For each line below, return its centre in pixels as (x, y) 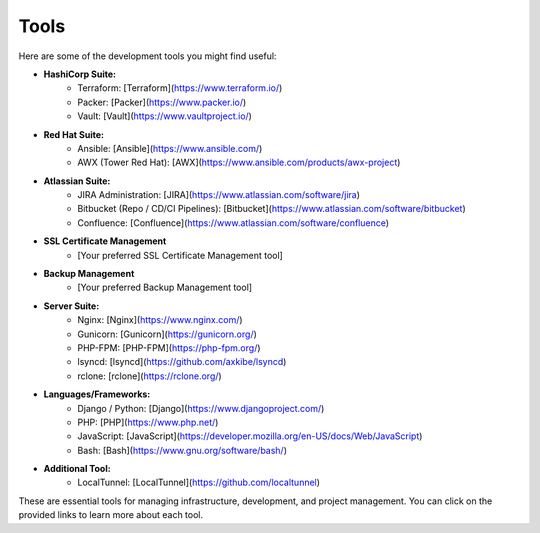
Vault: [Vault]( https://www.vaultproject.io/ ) (164, 116)
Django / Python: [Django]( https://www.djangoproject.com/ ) (201, 408)
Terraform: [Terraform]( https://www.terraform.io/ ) (180, 88)
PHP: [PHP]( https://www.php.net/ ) (148, 422)
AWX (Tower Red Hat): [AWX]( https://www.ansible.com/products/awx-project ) (239, 162)
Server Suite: (71, 306)
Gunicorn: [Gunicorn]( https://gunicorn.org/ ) (167, 334)
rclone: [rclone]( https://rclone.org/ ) (149, 376)
